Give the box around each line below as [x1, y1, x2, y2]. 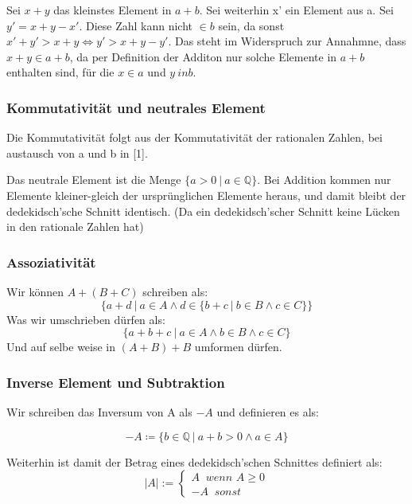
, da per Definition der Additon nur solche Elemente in [69, 48, 337, 64]
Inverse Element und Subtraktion [6, 372, 225, 392]
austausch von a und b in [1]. [6, 144, 148, 161]
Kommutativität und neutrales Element [6, 97, 266, 117]
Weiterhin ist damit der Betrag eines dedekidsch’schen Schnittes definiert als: [6, 453, 383, 470]
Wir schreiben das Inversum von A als [6, 403, 192, 420]
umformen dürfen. [194, 338, 282, 355]
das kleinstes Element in [53, 2, 172, 18]
